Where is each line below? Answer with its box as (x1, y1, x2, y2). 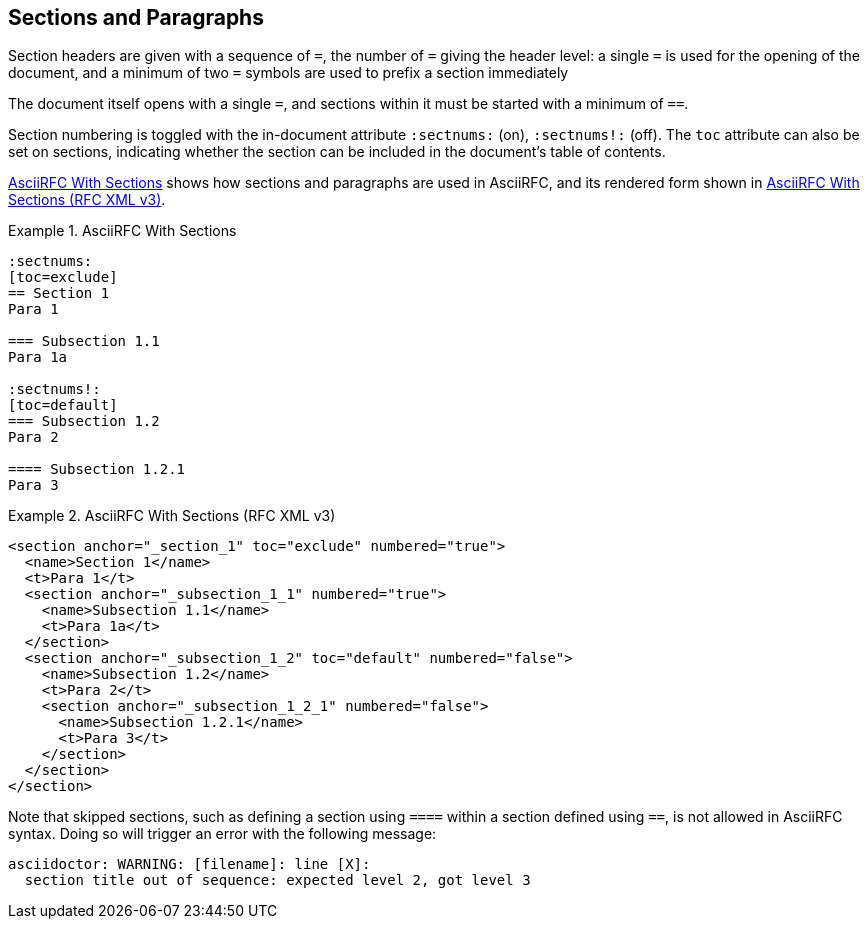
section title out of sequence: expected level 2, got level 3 (24, 872, 531, 889)
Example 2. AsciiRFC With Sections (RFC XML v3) (8, 507, 336, 525)
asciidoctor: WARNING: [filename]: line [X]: (8, 856, 371, 873)
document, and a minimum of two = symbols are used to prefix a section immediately (8, 64, 569, 82)
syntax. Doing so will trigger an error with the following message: (8, 825, 437, 843)
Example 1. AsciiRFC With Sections (8, 222, 237, 240)
